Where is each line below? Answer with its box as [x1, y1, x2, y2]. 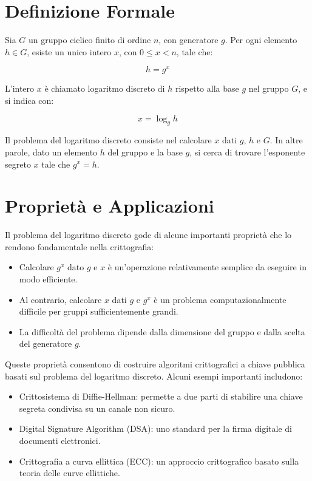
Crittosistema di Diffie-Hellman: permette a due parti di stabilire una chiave [19, 390, 303, 403]
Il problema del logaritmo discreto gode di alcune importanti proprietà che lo [5, 228, 292, 241]
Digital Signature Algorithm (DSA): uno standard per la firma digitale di [19, 422, 292, 435]
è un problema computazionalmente [154, 293, 287, 305]
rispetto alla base [175, 82, 239, 95]
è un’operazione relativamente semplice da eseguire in [107, 261, 307, 273]
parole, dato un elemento [5, 145, 98, 158]
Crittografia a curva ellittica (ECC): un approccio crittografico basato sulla [19, 454, 299, 467]
